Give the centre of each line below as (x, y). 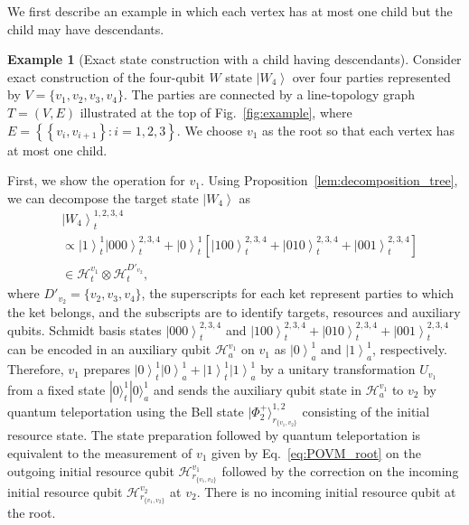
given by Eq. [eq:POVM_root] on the (316, 452)
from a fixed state (56, 389)
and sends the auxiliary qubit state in (258, 389)
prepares (107, 369)
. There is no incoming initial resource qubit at (326, 491)
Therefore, (36, 369)
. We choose (210, 130)
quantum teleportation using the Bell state (126, 411)
